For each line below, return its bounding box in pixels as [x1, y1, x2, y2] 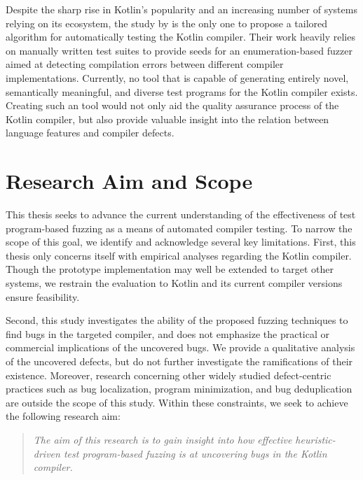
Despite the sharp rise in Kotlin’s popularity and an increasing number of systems [6, 2, 357, 16]
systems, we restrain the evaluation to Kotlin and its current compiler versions [6, 276, 343, 290]
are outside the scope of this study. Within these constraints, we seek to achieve [6, 395, 348, 409]
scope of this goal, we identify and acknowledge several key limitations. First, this [6, 234, 356, 249]
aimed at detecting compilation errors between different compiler [6, 57, 284, 71]
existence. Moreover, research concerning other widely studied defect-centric [6, 367, 331, 382]
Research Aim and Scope [6, 167, 253, 195]
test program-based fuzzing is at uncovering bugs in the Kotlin [63, 446, 327, 460]
